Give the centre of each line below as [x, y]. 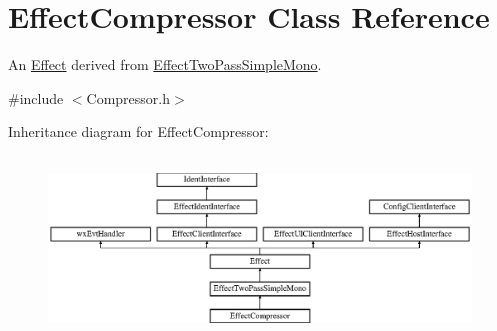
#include [36, 97]
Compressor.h [128, 97]
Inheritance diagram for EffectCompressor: [138, 131]
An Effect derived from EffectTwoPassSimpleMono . [165, 64]
